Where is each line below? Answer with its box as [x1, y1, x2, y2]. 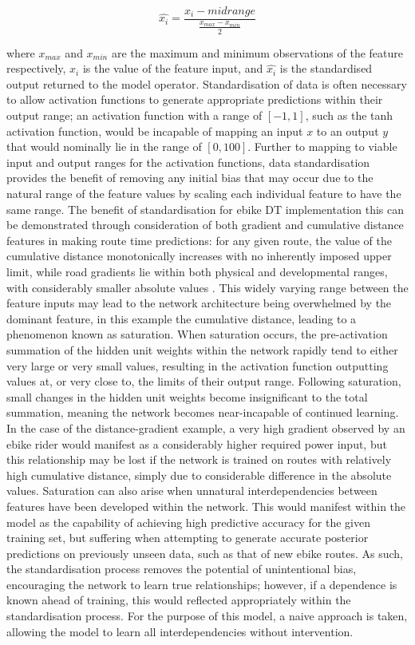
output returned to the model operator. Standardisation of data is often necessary [6, 75, 407, 92]
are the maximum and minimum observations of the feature [111, 44, 403, 61]
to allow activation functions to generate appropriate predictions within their [6, 91, 383, 108]
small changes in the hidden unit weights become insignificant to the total [6, 388, 368, 405]
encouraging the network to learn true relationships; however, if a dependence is [6, 576, 397, 592]
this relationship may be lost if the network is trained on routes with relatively [6, 451, 392, 468]
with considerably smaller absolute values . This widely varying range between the [6, 279, 409, 295]
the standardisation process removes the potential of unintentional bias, [6, 560, 357, 577]
